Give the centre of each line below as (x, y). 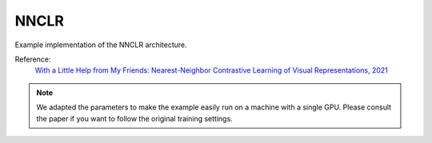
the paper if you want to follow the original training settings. (135, 118)
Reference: (33, 59)
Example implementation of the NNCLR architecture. (101, 45)
